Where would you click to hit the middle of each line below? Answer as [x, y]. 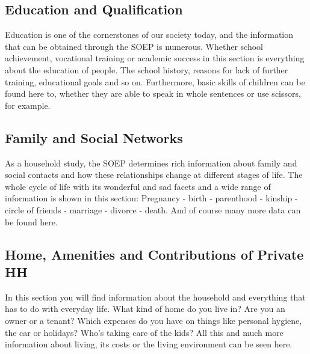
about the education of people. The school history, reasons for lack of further [147, 69]
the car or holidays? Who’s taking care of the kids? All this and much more [144, 332]
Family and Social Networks [94, 137]
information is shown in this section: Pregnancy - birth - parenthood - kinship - [151, 198]
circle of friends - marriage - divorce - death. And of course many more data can [153, 209]
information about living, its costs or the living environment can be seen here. [149, 344]
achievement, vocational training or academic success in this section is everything [155, 58]
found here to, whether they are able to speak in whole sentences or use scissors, [153, 93]
